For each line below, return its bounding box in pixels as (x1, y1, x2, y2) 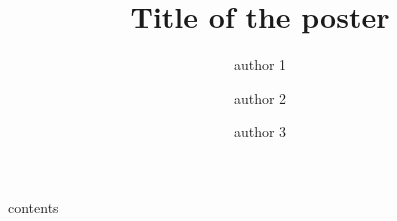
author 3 (233, 121, 287, 142)
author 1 (233, 54, 287, 75)
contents (8, 196, 59, 217)
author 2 (233, 87, 287, 108)
